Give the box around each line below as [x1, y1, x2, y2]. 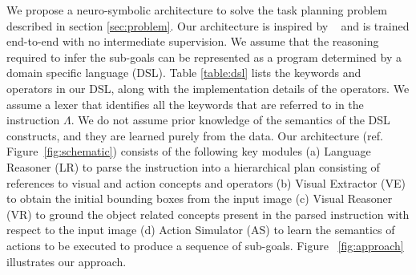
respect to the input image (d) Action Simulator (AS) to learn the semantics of [6, 221, 395, 238]
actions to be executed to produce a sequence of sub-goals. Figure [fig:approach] [6, 237, 404, 253]
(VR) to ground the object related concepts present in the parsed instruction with [6, 205, 410, 222]
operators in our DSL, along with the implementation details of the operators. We [6, 79, 410, 96]
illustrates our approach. [6, 253, 127, 269]
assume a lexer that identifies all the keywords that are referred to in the [6, 95, 364, 112]
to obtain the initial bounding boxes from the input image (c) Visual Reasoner [6, 190, 393, 207]
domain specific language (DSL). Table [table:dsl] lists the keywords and [6, 64, 361, 81]
